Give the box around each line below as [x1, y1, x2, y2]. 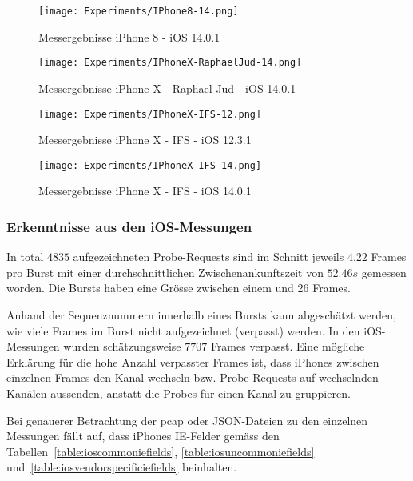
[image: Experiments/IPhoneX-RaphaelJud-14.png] [38, 57, 302, 69]
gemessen [361, 263, 407, 280]
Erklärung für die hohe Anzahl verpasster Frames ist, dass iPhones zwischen [6, 353, 379, 370]
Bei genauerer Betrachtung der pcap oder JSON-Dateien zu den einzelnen [6, 411, 368, 428]
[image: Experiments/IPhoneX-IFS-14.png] [38, 159, 262, 171]
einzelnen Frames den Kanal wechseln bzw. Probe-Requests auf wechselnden [6, 369, 379, 386]
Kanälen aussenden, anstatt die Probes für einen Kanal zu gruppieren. [6, 384, 351, 401]
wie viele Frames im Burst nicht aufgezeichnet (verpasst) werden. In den [6, 322, 360, 339]
